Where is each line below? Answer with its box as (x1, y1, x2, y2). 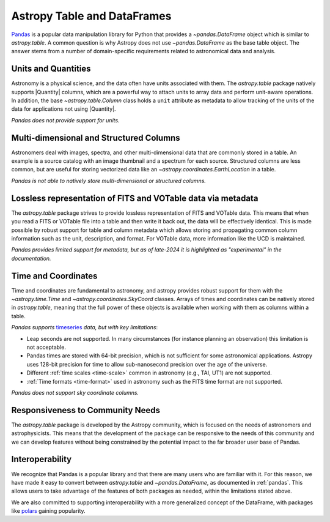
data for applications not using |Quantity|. (11, 105, 116, 113)
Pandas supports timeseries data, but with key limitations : (11, 324, 158, 331)
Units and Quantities (11, 64, 91, 74)
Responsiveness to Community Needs (11, 405, 160, 416)
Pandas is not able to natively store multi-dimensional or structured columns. (11, 177, 206, 184)
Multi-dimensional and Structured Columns (11, 132, 180, 143)
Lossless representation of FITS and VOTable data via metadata (11, 193, 258, 203)
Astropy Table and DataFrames (11, 9, 172, 23)
